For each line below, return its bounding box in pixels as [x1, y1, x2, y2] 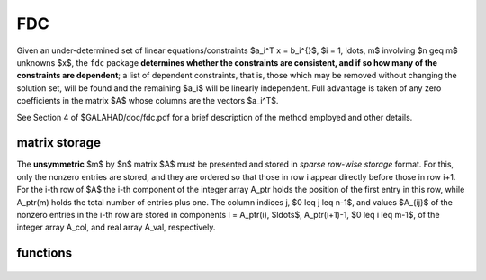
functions [16, 246, 72, 261]
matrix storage [16, 135, 101, 150]
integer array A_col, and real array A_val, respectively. [16, 221, 216, 233]
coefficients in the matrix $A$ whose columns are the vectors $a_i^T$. [16, 95, 279, 106]
